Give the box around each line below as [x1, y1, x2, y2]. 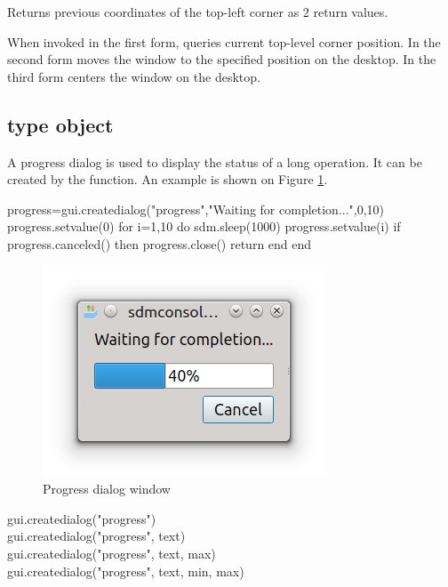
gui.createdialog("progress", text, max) [7, 543, 216, 562]
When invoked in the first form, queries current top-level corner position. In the [7, 32, 441, 51]
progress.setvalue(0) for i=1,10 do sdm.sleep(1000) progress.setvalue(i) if [7, 217, 401, 236]
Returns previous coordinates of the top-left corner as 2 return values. [7, 3, 388, 20]
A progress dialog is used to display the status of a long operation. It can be [7, 152, 422, 171]
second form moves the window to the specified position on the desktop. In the [7, 50, 436, 68]
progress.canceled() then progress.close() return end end [7, 234, 312, 253]
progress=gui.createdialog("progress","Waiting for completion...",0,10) [7, 199, 385, 218]
